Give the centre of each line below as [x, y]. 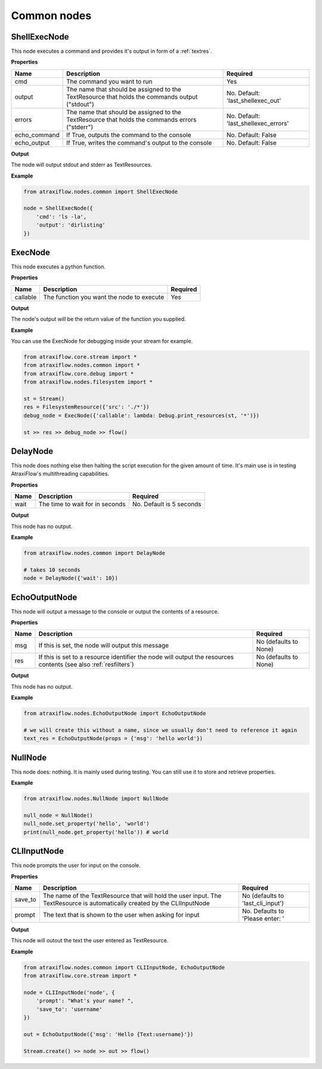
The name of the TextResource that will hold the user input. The [132, 896]
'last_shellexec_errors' [258, 123]
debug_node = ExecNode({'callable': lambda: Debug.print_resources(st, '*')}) [141, 415]
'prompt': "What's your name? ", [85, 1001]
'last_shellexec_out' [254, 100]
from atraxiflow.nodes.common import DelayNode [94, 553]
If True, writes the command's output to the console [139, 142]
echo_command [37, 135]
